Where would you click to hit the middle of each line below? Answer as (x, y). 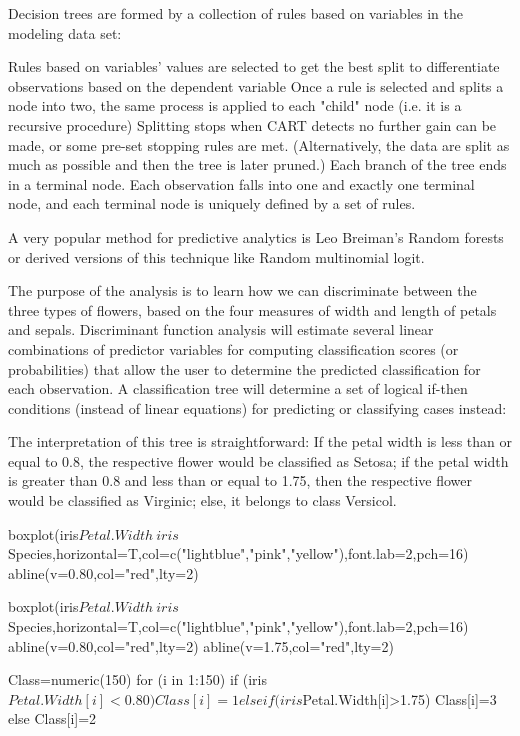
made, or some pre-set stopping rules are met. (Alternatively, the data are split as (259, 144)
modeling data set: (65, 32)
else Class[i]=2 (52, 718)
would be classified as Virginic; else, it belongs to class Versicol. (202, 500)
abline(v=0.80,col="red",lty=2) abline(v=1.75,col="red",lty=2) (201, 645)
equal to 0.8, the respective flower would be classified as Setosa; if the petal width (258, 460)
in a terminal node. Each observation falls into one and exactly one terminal (241, 183)
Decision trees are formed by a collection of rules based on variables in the (235, 13)
